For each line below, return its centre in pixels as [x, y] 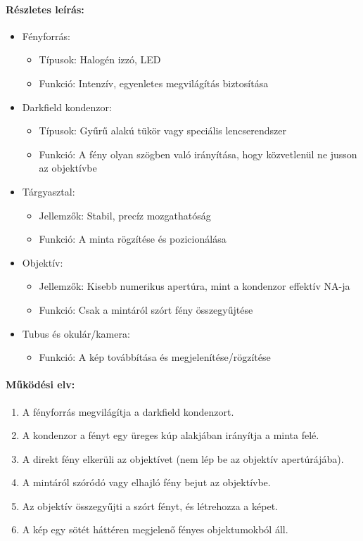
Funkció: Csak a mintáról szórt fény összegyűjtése [146, 309]
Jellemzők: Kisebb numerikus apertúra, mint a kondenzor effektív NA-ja [195, 286]
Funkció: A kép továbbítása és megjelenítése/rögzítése [155, 357]
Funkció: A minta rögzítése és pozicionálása [133, 239]
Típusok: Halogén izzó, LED [100, 59]
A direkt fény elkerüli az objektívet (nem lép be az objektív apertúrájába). [183, 458]
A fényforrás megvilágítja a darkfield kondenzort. [128, 411]
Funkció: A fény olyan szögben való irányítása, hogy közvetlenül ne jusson [198, 154]
